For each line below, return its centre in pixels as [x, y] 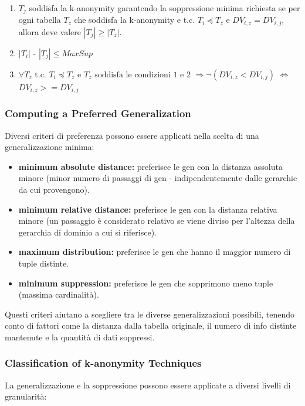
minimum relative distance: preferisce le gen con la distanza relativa [148, 209]
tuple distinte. [44, 263]
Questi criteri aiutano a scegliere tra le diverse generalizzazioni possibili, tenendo [150, 314]
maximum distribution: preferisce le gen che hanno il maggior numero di [155, 252]
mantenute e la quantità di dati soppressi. [80, 337]
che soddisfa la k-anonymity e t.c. [135, 20]
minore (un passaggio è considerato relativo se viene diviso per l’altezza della [157, 221]
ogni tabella [40, 20]
